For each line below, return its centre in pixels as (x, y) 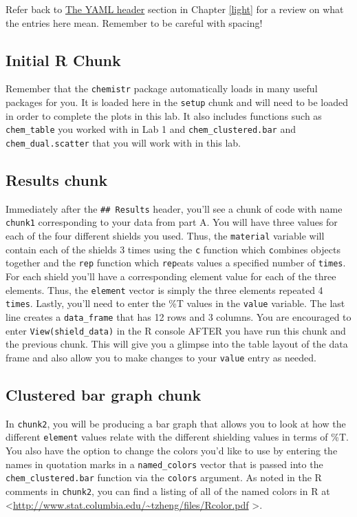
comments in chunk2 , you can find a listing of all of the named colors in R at (168, 490)
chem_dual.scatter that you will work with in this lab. (123, 142)
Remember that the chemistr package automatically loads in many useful (162, 88)
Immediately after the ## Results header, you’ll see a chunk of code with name (174, 208)
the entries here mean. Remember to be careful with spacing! (134, 22)
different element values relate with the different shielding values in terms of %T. (177, 437)
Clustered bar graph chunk (104, 394)
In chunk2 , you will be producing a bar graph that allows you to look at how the (176, 423)
